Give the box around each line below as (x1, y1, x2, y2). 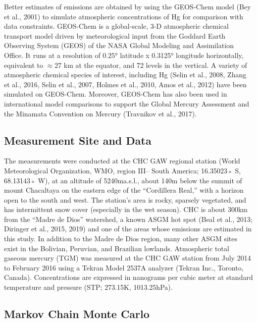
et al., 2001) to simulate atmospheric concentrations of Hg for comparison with (4, 11, 244, 21)
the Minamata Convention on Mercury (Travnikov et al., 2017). (4, 108, 197, 118)
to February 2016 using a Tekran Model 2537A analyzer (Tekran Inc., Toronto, (4, 262, 244, 272)
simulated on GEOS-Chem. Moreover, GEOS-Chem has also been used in (4, 89, 227, 99)
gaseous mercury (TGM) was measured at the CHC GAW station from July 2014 (4, 253, 251, 263)
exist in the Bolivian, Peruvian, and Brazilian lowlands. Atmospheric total (4, 243, 229, 253)
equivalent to (4, 59, 43, 70)
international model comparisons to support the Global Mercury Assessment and (4, 98, 250, 108)
